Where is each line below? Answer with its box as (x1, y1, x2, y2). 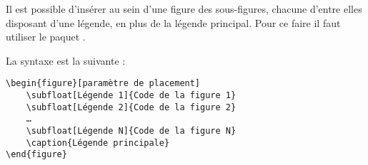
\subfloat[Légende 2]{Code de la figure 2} (26, 102, 237, 112)
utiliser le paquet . (6, 29, 86, 44)
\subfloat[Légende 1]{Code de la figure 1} (26, 90, 237, 101)
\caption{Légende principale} (26, 137, 170, 148)
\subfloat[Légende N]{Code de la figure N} (26, 126, 237, 136)
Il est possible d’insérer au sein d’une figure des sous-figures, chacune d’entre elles (6, 1, 362, 16)
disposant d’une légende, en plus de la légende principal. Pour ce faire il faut (6, 15, 341, 30)
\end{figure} (6, 149, 67, 160)
